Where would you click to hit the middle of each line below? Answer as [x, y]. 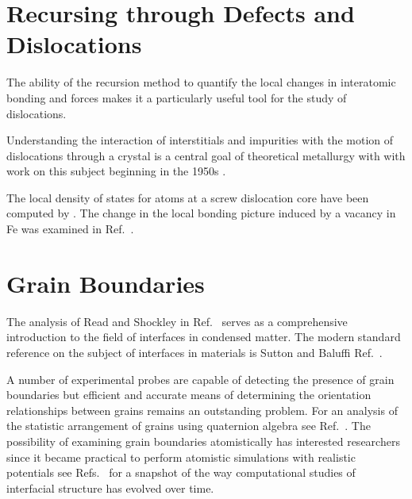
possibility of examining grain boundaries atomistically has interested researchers [203, 441]
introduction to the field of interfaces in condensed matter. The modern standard [204, 337]
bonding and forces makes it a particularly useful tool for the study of [177, 97]
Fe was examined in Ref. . [70, 229]
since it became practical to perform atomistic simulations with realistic [181, 457]
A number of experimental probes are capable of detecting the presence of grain [200, 379]
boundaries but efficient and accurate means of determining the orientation [189, 395]
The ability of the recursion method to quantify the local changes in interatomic [201, 82]
